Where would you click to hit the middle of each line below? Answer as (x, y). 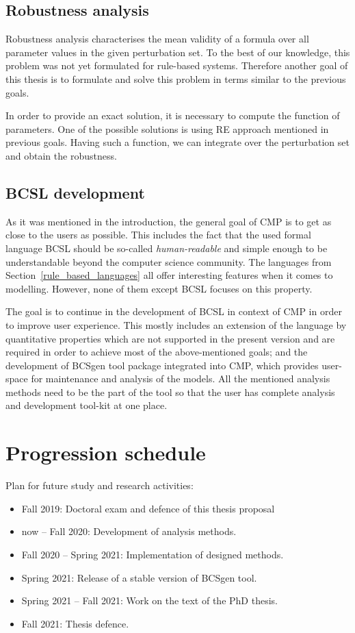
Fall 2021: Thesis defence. (75, 623)
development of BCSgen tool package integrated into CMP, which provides (162, 365)
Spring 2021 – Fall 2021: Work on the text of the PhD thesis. (149, 600)
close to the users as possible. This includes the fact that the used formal (158, 235)
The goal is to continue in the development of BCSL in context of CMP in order (174, 311)
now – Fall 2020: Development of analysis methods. (129, 531)
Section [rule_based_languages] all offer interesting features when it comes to (169, 275)
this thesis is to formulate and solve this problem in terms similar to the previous (176, 78)
